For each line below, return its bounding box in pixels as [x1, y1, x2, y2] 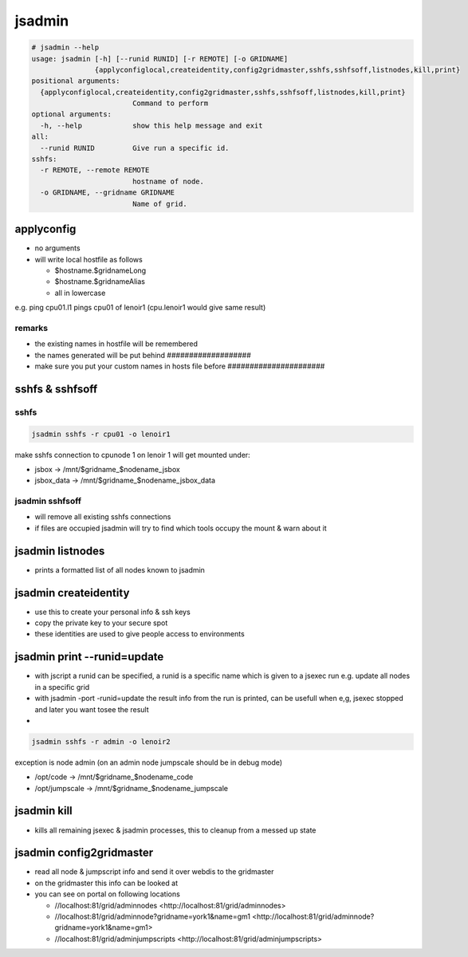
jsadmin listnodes [14, 544, 105, 557]
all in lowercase [54, 288, 106, 297]
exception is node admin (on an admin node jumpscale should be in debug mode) [14, 758, 283, 767]
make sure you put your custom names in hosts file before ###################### [34, 361, 325, 371]
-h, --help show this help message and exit [40, 120, 263, 130]
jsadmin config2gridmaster [14, 846, 154, 860]
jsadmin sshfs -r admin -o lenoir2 [31, 737, 171, 746]
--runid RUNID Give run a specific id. [40, 144, 230, 152]
